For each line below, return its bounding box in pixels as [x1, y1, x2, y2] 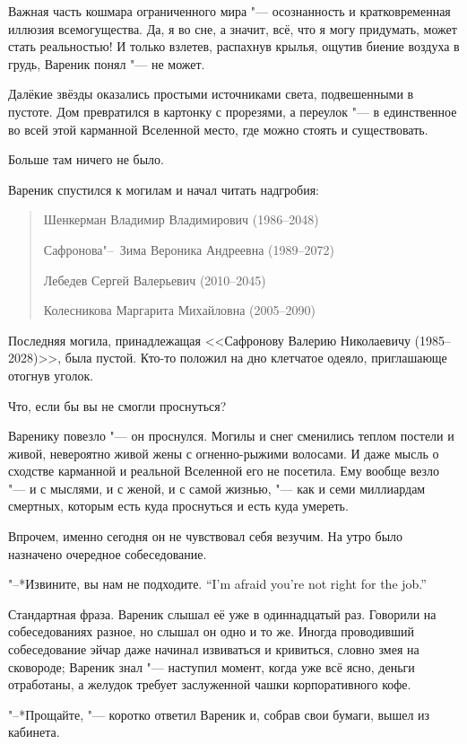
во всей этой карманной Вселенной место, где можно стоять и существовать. [8, 119, 428, 138]
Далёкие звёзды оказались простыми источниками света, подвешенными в [8, 84, 414, 103]
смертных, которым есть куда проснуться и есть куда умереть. [8, 496, 349, 515]
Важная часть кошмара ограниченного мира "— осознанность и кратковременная [8, 2, 451, 20]
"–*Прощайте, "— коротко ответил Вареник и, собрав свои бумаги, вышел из [8, 705, 430, 723]
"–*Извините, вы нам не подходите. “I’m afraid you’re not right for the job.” [8, 574, 427, 593]
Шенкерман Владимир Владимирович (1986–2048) [43, 210, 319, 229]
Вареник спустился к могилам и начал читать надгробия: [8, 179, 320, 198]
